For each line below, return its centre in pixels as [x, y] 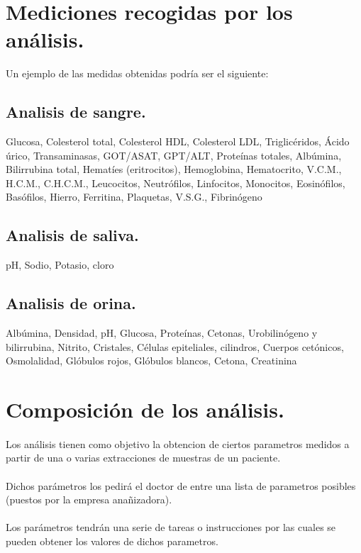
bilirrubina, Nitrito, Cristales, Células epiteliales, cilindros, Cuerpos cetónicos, [175, 346]
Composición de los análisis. [145, 409]
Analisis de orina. [71, 303]
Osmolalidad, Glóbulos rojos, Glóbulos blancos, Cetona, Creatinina [151, 361]
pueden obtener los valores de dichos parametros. [112, 541]
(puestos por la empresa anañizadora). [89, 499]
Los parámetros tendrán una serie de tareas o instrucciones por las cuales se [171, 527]
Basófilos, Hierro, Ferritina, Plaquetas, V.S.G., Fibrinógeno [134, 197]
